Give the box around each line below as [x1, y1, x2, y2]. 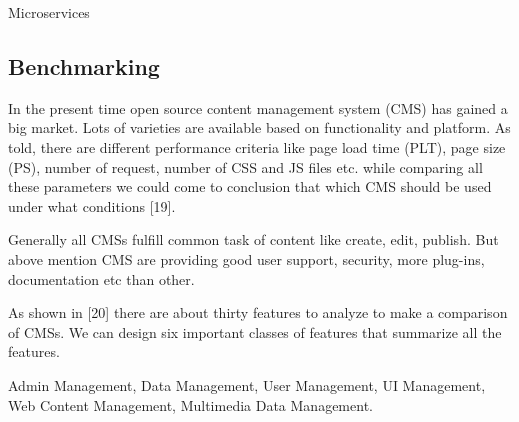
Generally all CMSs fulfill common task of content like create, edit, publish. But [8, 229, 499, 250]
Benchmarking [8, 50, 160, 81]
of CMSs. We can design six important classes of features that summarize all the [8, 321, 502, 342]
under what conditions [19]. [8, 195, 176, 216]
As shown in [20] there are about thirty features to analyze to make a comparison [8, 302, 508, 323]
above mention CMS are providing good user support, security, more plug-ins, [8, 248, 485, 269]
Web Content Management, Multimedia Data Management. [8, 394, 373, 415]
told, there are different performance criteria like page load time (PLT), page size [8, 136, 506, 157]
